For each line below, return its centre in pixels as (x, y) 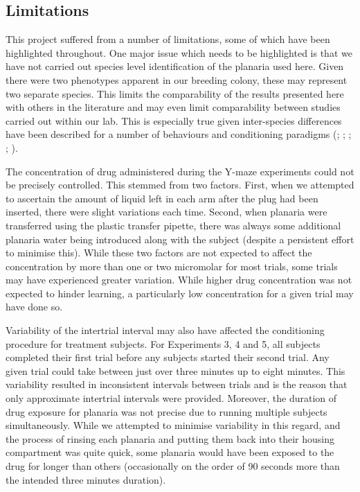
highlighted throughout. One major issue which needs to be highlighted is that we (179, 52)
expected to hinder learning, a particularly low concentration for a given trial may (180, 293)
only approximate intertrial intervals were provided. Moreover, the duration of (171, 398)
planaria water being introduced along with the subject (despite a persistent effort (180, 239)
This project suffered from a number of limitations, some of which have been (168, 39)
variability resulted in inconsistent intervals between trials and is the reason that (177, 384)
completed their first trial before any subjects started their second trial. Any (168, 357)
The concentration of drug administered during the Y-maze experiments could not (180, 171)
